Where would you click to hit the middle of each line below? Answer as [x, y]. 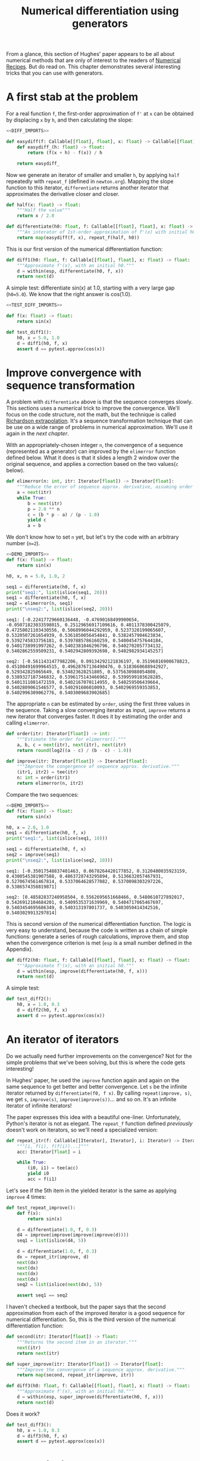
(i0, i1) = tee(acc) [53, 1168]
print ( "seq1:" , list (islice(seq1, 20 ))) [57, 592]
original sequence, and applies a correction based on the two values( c [92, 464]
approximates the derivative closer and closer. [63, 194]
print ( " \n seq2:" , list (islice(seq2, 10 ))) [60, 860]
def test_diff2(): [29, 999]
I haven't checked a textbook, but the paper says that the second [86, 1307]
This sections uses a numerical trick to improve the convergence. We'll [93, 408]
